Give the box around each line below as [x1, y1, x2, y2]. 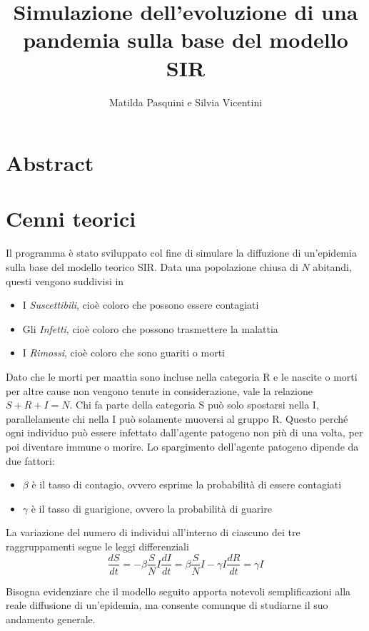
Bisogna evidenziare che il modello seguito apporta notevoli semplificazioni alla [6, 583, 351, 598]
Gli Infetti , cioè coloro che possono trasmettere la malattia [22, 321, 278, 336]
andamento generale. [6, 611, 96, 626]
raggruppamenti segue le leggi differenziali [6, 538, 189, 553]
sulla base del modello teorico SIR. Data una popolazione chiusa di [6, 260, 298, 274]
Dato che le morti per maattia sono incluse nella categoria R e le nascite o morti [6, 369, 358, 384]
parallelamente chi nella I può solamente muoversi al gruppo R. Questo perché [6, 411, 348, 426]
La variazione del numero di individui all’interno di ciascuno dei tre [6, 525, 300, 540]
